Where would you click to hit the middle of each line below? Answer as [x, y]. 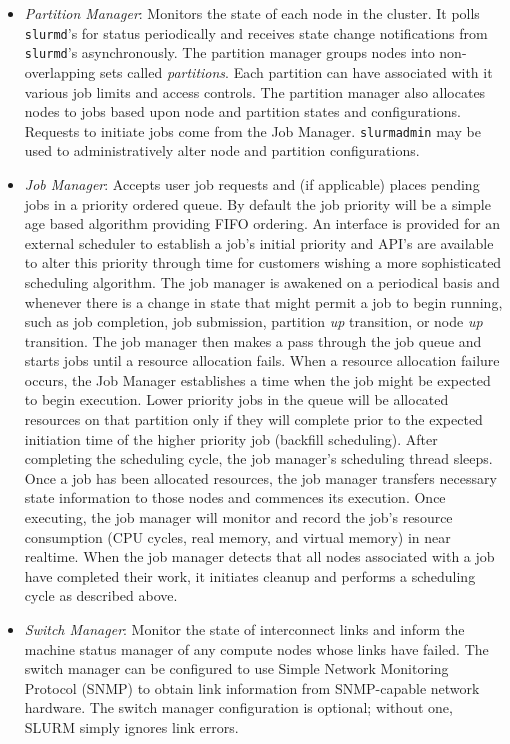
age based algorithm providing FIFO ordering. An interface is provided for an [262, 223]
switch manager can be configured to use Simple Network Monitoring [236, 668]
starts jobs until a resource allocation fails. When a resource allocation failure [262, 360]
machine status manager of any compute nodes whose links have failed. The [256, 648]
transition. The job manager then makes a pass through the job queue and [253, 340]
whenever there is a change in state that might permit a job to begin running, [263, 301]
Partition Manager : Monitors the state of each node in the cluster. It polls [252, 13]
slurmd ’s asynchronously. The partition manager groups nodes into [229, 52]
